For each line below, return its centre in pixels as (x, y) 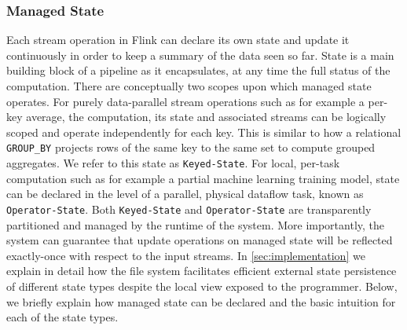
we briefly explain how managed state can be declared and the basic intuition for (201, 301)
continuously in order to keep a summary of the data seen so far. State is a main (200, 55)
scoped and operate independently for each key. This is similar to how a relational (204, 132)
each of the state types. (62, 317)
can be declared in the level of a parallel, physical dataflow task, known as (185, 194)
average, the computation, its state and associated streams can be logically (206, 117)
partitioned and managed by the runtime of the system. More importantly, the (196, 224)
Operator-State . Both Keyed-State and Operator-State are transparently (189, 209)
